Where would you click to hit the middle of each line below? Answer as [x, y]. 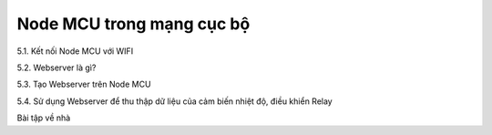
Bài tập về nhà [44, 118]
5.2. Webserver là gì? [56, 67]
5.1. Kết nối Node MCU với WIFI [75, 51]
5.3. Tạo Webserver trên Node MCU [84, 84]
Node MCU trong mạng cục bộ [133, 24]
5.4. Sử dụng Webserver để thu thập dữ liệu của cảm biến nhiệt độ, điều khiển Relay [174, 101]
